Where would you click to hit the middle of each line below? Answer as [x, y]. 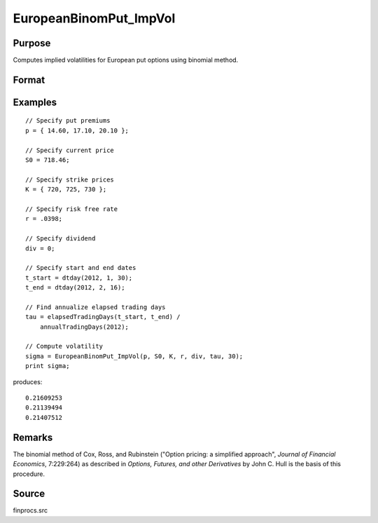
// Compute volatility [64, 346]
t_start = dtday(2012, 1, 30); [79, 278]
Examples [35, 102]
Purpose [32, 43]
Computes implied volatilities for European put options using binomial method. [126, 60]
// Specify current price [70, 150]
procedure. [29, 474]
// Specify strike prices [70, 179]
